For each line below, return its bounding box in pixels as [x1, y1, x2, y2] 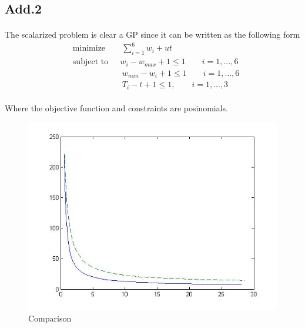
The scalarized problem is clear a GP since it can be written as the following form [5, 28, 300, 41]
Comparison [28, 312, 72, 324]
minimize [72, 44, 106, 53]
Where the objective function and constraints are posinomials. [5, 102, 229, 114]
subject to [72, 58, 109, 67]
